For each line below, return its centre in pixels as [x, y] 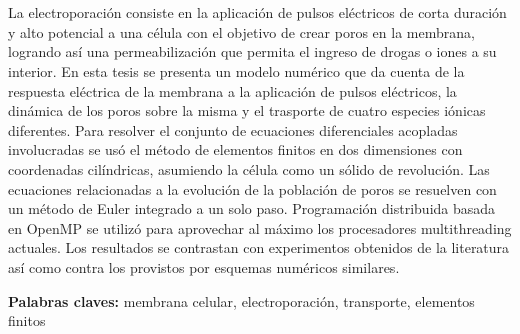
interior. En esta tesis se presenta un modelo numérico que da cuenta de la [236, 70]
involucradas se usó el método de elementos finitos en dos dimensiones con [235, 149]
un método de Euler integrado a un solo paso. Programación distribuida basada [252, 208]
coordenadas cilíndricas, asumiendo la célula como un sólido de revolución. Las [249, 168]
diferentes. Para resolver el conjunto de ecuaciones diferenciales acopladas [233, 129]
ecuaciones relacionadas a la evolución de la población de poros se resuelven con [252, 188]
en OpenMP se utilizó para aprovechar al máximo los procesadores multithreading [260, 227]
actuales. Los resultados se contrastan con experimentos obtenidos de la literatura [259, 247]
